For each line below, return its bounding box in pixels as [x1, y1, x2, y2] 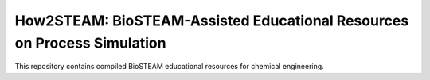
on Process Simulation [14, 34, 166, 51]
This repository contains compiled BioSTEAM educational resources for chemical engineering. [14, 62, 324, 71]
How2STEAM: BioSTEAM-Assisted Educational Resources [14, 12, 409, 29]
